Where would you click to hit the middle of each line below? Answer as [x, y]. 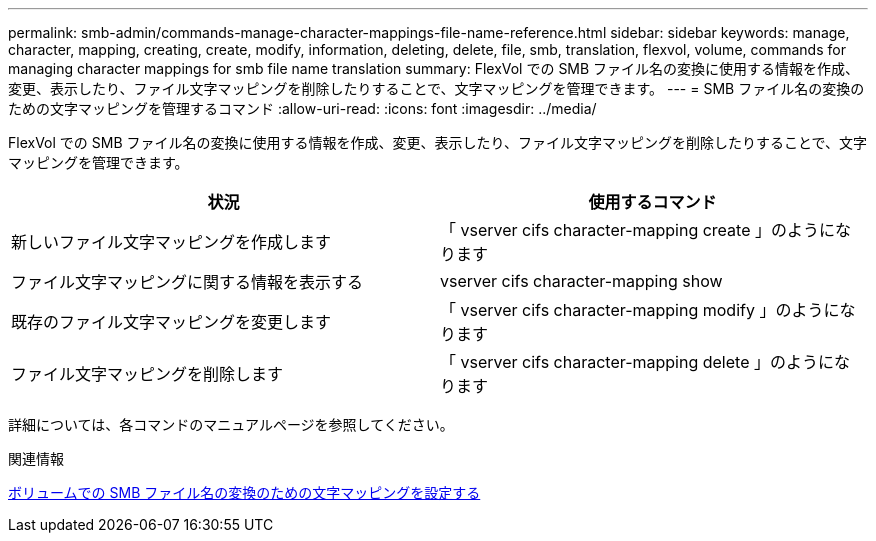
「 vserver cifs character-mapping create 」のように [637, 230]
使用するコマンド [652, 202]
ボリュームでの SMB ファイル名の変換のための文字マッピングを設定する [244, 492]
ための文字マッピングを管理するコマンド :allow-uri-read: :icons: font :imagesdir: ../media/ [302, 108]
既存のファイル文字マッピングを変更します [171, 322]
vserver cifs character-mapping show [581, 281]
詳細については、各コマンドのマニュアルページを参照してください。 [231, 424]
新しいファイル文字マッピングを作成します [171, 242]
